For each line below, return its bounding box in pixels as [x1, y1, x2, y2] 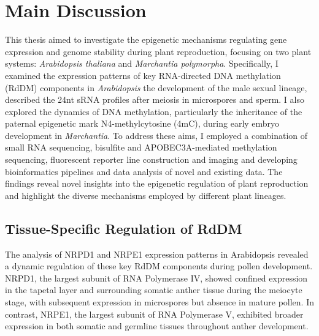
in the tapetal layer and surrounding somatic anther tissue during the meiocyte [5, 283, 302, 296]
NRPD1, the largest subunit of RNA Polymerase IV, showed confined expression [5, 271, 308, 284]
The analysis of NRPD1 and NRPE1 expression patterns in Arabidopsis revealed [5, 247, 309, 260]
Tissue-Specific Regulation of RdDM [5, 218, 242, 237]
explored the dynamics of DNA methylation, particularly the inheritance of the [5, 105, 302, 118]
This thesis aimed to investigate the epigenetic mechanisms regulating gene [5, 33, 287, 46]
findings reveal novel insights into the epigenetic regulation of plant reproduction [5, 177, 309, 190]
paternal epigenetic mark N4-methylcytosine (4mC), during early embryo [5, 117, 280, 130]
